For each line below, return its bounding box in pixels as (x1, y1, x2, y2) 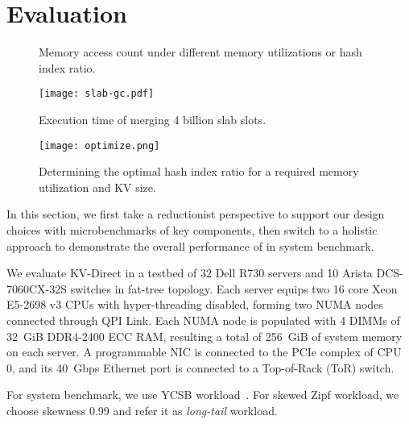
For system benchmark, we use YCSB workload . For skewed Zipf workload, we (6, 386, 399, 403)
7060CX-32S (6, 280, 68, 297)
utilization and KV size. (39, 178, 156, 195)
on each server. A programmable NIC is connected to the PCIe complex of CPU (6, 343, 402, 360)
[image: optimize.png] (39, 139, 160, 152)
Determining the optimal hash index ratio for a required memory (39, 163, 359, 180)
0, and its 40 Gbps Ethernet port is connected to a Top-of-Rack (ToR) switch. (6, 359, 395, 376)
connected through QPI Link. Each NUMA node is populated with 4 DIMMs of (6, 311, 400, 328)
